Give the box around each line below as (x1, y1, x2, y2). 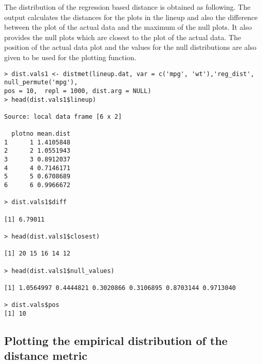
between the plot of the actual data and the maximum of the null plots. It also (4, 22, 252, 32)
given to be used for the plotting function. (4, 51, 137, 62)
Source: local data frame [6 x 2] (4, 113, 122, 120)
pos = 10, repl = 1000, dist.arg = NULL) (4, 87, 152, 95)
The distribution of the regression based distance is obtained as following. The (4, 2, 251, 12)
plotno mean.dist (11, 130, 70, 138)
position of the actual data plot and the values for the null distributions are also (4, 42, 256, 52)
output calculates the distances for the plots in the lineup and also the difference (4, 11, 258, 22)
